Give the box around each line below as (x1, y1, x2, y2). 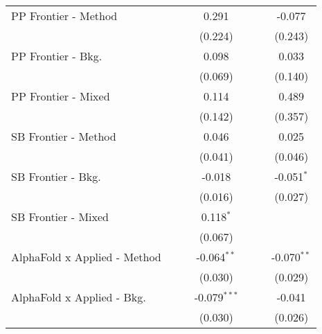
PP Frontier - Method (11, 8, 118, 24)
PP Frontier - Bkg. (11, 48, 102, 64)
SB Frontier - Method (11, 128, 116, 144)
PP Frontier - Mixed (11, 88, 110, 104)
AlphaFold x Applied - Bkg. (11, 289, 146, 305)
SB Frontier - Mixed (11, 209, 109, 225)
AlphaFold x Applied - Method (11, 249, 161, 265)
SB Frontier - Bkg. (11, 168, 101, 184)
